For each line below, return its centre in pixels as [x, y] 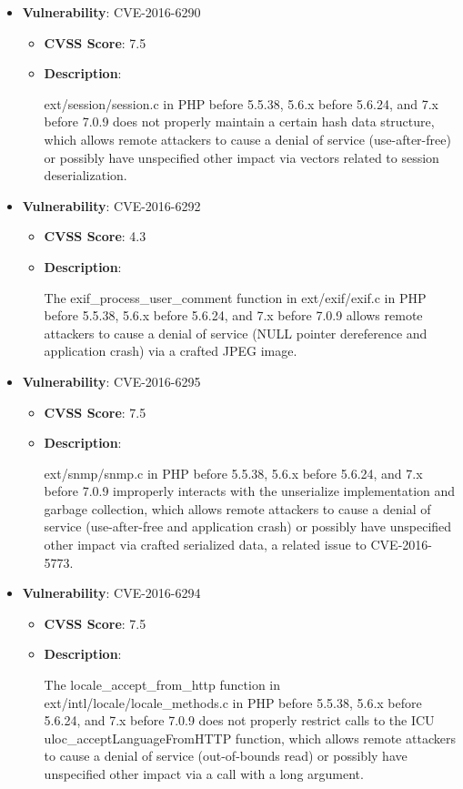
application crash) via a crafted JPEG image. [171, 351]
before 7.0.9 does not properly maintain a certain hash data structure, [239, 121]
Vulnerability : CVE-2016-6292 [111, 205]
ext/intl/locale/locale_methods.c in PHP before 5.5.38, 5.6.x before [233, 702]
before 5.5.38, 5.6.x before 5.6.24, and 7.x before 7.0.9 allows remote [233, 315]
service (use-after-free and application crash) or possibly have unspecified [248, 526]
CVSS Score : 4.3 [95, 236]
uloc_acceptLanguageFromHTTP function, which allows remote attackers [250, 738]
